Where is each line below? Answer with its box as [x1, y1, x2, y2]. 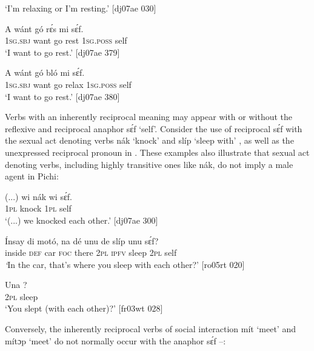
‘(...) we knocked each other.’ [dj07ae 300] [5, 213, 158, 226]
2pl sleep [5, 290, 38, 303]
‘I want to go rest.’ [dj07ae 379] [5, 45, 120, 58]
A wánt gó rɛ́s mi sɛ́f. [5, 22, 84, 35]
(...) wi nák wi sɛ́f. [5, 190, 72, 202]
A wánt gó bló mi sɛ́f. [5, 66, 85, 79]
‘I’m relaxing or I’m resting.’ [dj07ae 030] [5, 2, 156, 14]
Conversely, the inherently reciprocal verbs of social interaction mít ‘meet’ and [5, 323, 296, 335]
